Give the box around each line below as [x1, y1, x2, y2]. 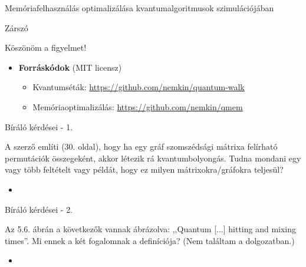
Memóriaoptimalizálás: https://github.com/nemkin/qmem [32, 100, 243, 113]
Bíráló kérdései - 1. [5, 120, 73, 133]
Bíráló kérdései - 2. [5, 203, 73, 215]
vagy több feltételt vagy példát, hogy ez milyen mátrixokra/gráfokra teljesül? [5, 163, 284, 176]
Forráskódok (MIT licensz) [18, 61, 122, 73]
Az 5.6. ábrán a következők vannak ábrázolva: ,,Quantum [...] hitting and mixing [5, 223, 297, 235]
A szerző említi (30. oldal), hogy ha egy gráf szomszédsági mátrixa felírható [5, 140, 278, 153]
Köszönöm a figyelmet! [5, 41, 87, 54]
